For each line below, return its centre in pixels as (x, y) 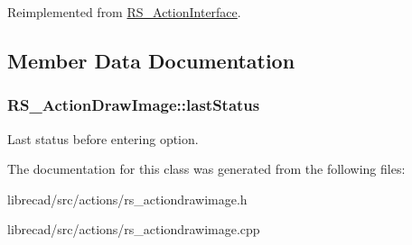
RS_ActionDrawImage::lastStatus (134, 105)
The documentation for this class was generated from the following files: (206, 169)
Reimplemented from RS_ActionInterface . (124, 12)
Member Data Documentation (151, 60)
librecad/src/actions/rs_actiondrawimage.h (127, 199)
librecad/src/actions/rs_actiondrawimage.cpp (134, 229)
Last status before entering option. (103, 138)
